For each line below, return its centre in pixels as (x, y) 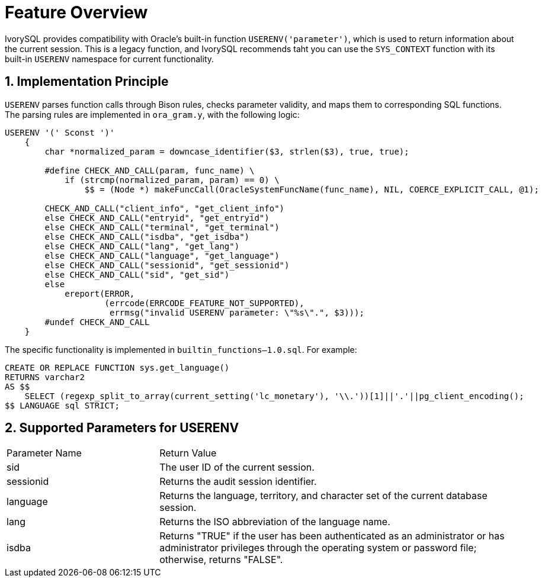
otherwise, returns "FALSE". (221, 560)
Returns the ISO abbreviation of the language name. (275, 522)
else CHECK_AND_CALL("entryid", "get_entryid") (157, 218)
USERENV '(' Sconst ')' (60, 132)
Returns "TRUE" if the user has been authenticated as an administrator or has (332, 536)
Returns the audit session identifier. (238, 482)
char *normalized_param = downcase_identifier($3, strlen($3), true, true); (227, 151)
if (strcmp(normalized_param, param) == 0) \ (172, 180)
